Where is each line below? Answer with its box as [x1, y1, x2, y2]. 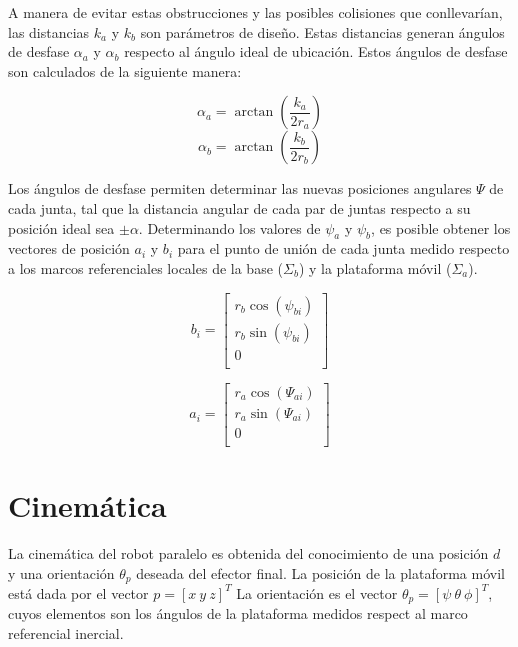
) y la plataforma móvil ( [298, 257, 452, 278]
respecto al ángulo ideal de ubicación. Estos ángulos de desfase [124, 41, 508, 62]
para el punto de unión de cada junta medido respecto [177, 238, 510, 259]
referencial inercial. [8, 623, 124, 644]
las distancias [8, 21, 90, 42]
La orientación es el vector [236, 582, 398, 603]
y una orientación [8, 562, 115, 583]
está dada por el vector [8, 582, 149, 603]
